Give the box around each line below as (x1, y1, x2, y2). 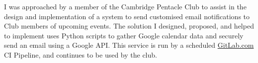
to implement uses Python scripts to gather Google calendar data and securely (4, 30, 244, 40)
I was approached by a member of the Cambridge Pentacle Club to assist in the (4, 1, 247, 11)
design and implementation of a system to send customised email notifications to (4, 11, 250, 21)
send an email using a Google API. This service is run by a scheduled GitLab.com (4, 40, 254, 50)
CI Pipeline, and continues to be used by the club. (4, 49, 157, 60)
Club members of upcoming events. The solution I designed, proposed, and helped (4, 21, 254, 31)
